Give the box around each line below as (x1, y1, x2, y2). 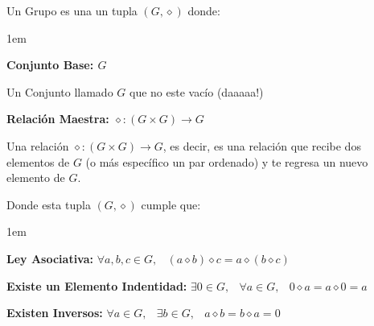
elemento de (6, 169, 65, 186)
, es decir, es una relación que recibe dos (162, 137, 361, 154)
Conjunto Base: (6, 56, 94, 73)
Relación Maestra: (6, 110, 109, 127)
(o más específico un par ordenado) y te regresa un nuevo (85, 153, 368, 170)
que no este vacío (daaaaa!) (129, 83, 264, 100)
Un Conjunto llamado (6, 83, 113, 100)
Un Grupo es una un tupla (6, 2, 138, 19)
